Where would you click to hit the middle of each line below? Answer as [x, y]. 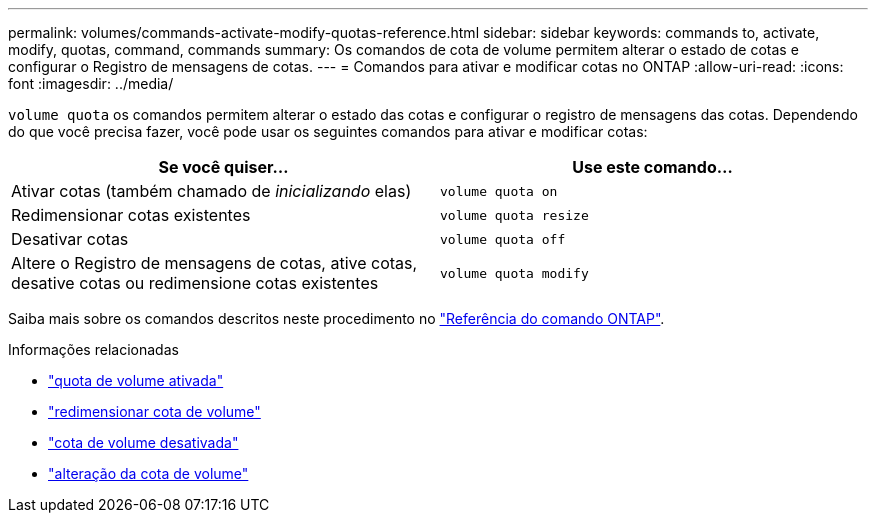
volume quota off [503, 239]
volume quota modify [514, 273]
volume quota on [499, 191]
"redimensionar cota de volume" [154, 411]
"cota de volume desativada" [143, 442]
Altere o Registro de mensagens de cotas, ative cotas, [214, 263]
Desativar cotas [70, 239]
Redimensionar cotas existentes [131, 215]
